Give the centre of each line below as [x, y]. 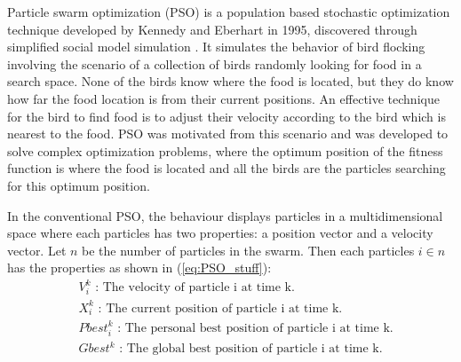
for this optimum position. [79, 185]
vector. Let [37, 250]
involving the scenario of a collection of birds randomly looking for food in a [215, 63]
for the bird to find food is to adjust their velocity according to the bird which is [227, 116]
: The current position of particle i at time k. [220, 308]
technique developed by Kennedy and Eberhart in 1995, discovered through [212, 29]
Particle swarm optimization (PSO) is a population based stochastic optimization [229, 12]
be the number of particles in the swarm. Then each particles [248, 250]
